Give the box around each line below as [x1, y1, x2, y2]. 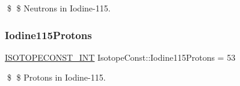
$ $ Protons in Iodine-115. [7, 71, 106, 84]
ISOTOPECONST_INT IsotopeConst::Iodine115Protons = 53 [5, 51, 236, 63]
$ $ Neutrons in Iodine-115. [7, 2, 111, 14]
